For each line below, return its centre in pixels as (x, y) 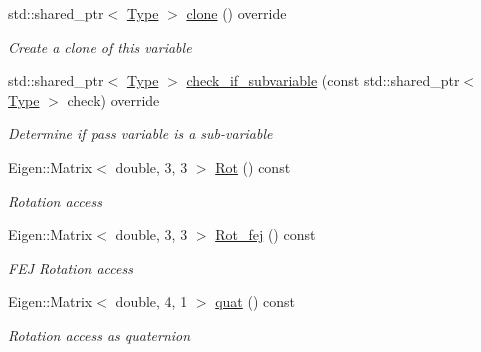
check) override (113, 99)
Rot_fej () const (265, 234)
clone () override (236, 13)
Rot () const (253, 166)
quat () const (255, 301)
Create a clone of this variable (100, 46)
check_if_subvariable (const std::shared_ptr (323, 80)
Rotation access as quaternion (99, 334)
